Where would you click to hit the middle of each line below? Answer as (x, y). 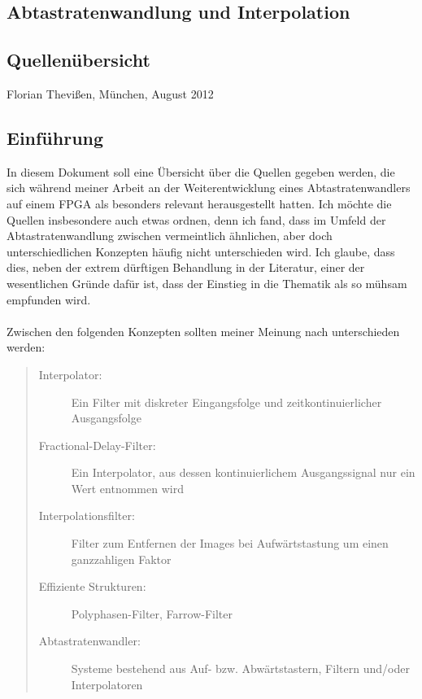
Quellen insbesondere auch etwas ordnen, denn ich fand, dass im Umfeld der (196, 219)
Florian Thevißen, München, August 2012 (110, 93)
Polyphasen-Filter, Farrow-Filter (152, 613)
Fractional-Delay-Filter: (97, 445)
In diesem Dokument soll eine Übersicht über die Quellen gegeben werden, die (201, 171)
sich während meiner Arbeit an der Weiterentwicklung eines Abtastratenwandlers (209, 188)
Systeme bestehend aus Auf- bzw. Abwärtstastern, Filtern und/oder (240, 668)
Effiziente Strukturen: (92, 586)
